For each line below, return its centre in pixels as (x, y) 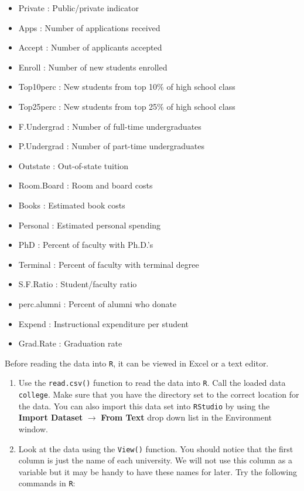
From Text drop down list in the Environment (186, 417)
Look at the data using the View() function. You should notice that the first (156, 448)
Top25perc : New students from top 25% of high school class (127, 106)
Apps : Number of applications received (89, 27)
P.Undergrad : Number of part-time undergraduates (111, 146)
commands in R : (47, 483)
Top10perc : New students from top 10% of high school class (127, 87)
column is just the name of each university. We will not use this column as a (155, 460)
